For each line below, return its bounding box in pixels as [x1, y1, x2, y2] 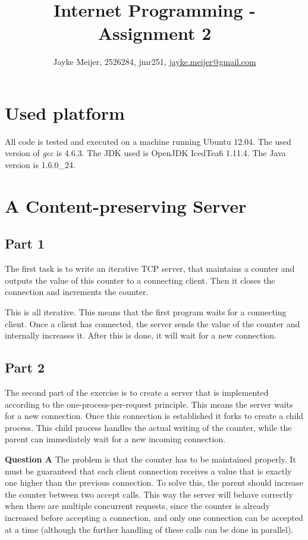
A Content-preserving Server [5, 193, 247, 218]
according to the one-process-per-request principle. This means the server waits [5, 398, 293, 410]
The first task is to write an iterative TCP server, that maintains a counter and [5, 262, 295, 275]
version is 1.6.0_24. [5, 159, 76, 171]
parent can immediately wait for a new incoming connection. [5, 433, 226, 445]
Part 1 [5, 234, 45, 253]
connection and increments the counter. [5, 285, 149, 298]
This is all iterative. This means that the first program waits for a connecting [5, 305, 287, 318]
